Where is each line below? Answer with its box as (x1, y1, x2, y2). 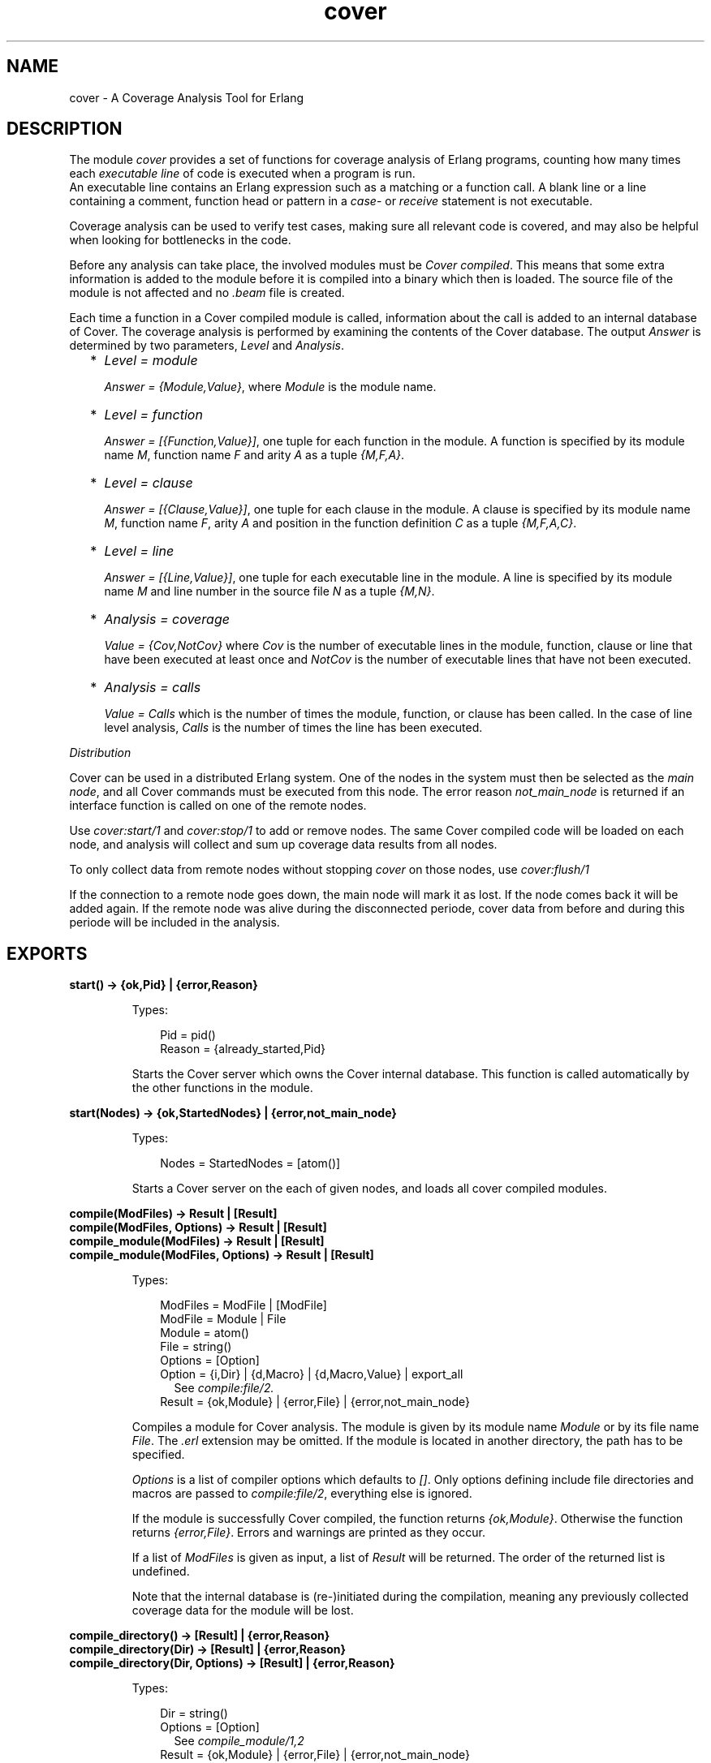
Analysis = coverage (104, 611, 230, 628)
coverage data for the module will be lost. (131, 1603, 354, 1618)
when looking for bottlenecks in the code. (69, 233, 291, 247)
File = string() (160, 1339, 232, 1354)
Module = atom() (160, 1326, 249, 1340)
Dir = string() (160, 1706, 228, 1721)
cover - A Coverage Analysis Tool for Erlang (69, 90, 304, 105)
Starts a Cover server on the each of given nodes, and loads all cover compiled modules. (131, 1181, 607, 1196)
